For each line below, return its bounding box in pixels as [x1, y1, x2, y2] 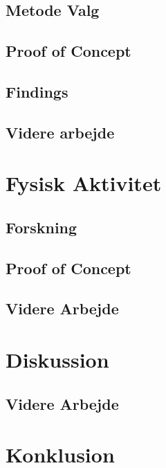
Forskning [6, 216, 77, 237]
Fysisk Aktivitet [6, 169, 162, 197]
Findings [6, 80, 68, 102]
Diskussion [6, 345, 109, 374]
